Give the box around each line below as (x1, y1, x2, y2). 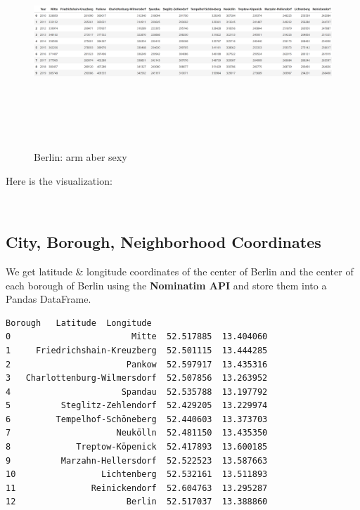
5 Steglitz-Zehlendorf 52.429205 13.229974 (6, 400, 268, 411)
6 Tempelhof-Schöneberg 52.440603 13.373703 (6, 414, 268, 424)
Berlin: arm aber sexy (34, 149, 127, 164)
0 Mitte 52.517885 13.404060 (6, 332, 268, 342)
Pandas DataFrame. (6, 292, 91, 306)
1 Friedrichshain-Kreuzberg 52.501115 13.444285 (6, 345, 268, 355)
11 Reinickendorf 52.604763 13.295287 (6, 483, 268, 493)
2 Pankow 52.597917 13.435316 (6, 359, 268, 370)
